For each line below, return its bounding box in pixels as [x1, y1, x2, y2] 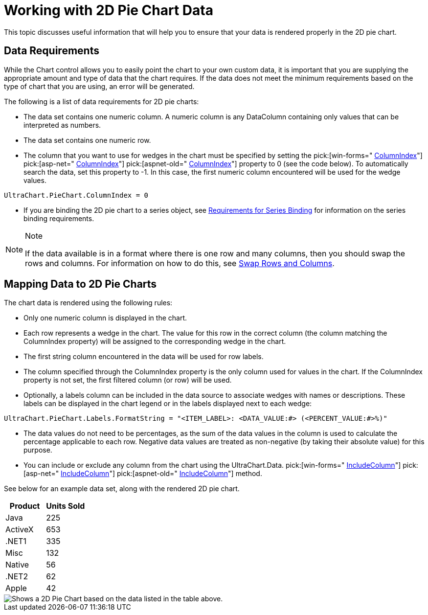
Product [9, 501, 40, 511]
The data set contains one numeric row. [23, 136, 151, 144]
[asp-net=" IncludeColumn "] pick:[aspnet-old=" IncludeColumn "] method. [23, 469, 262, 478]
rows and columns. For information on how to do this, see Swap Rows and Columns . [25, 258, 335, 268]
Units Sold [46, 501, 85, 511]
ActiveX [5, 524, 34, 535]
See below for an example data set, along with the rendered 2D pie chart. [4, 484, 240, 493]
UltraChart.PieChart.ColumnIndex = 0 [4, 191, 149, 199]
